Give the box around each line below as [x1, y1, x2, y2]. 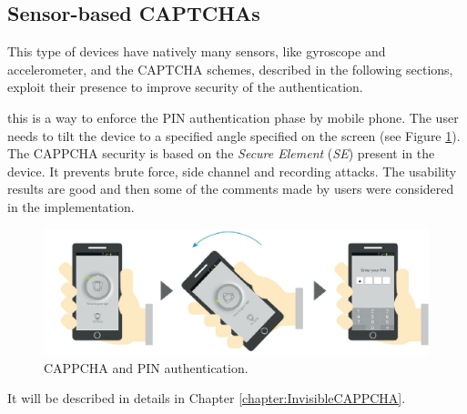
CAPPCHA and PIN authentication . [44, 358, 249, 377]
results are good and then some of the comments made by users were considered [7, 179, 454, 198]
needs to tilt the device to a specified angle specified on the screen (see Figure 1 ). [7, 126, 461, 145]
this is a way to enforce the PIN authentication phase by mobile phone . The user [7, 107, 459, 126]
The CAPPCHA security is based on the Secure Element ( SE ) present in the [7, 144, 435, 163]
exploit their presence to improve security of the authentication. [7, 77, 363, 96]
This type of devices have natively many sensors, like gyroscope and [7, 42, 386, 61]
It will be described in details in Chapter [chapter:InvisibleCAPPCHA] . [7, 389, 406, 408]
